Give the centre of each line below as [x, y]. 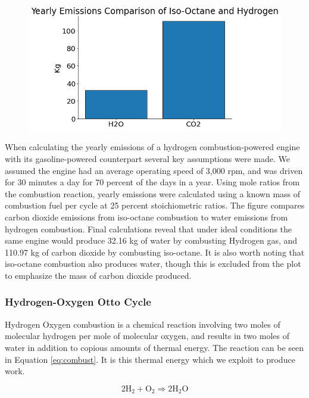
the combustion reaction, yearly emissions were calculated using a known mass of [153, 193]
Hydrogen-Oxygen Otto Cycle [78, 302]
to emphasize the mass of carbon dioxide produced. [98, 275]
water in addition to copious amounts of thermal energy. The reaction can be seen [154, 347]
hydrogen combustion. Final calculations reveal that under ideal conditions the [149, 228]
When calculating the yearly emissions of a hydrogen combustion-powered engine [152, 147]
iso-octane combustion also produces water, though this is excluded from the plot [153, 264]
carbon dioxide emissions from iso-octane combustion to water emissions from [146, 217]
